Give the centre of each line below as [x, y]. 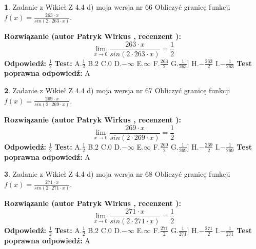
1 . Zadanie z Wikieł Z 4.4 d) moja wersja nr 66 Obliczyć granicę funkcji [117, 7]
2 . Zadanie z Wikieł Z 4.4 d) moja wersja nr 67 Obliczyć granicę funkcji [117, 90]
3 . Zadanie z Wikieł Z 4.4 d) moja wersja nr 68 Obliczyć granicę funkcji [117, 174]
